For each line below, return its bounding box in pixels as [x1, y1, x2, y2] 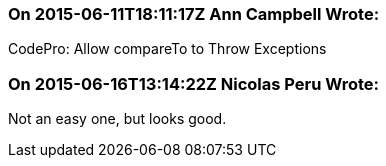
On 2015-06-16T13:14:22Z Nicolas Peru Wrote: [8, 73, 380, 94]
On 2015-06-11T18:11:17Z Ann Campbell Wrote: [8, 4, 380, 24]
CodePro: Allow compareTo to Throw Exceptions [8, 40, 327, 58]
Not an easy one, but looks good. [8, 110, 227, 128]
